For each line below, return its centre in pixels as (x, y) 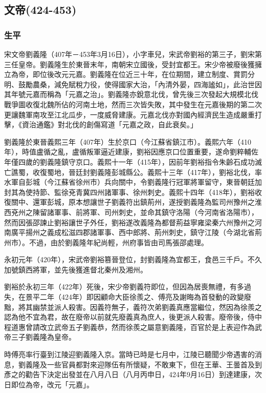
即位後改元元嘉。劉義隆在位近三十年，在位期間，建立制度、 (133, 74)
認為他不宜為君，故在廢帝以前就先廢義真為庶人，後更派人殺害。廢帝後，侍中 (133, 317)
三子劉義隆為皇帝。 (43, 337)
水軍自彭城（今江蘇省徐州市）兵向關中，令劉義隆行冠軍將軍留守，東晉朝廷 (129, 182)
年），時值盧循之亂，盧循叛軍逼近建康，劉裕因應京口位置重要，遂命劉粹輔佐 (131, 152)
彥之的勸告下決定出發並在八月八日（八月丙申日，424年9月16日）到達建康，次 (133, 374)
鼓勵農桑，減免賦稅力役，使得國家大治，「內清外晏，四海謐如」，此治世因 (140, 84)
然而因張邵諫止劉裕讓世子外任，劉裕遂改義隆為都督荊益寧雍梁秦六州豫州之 (129, 222)
